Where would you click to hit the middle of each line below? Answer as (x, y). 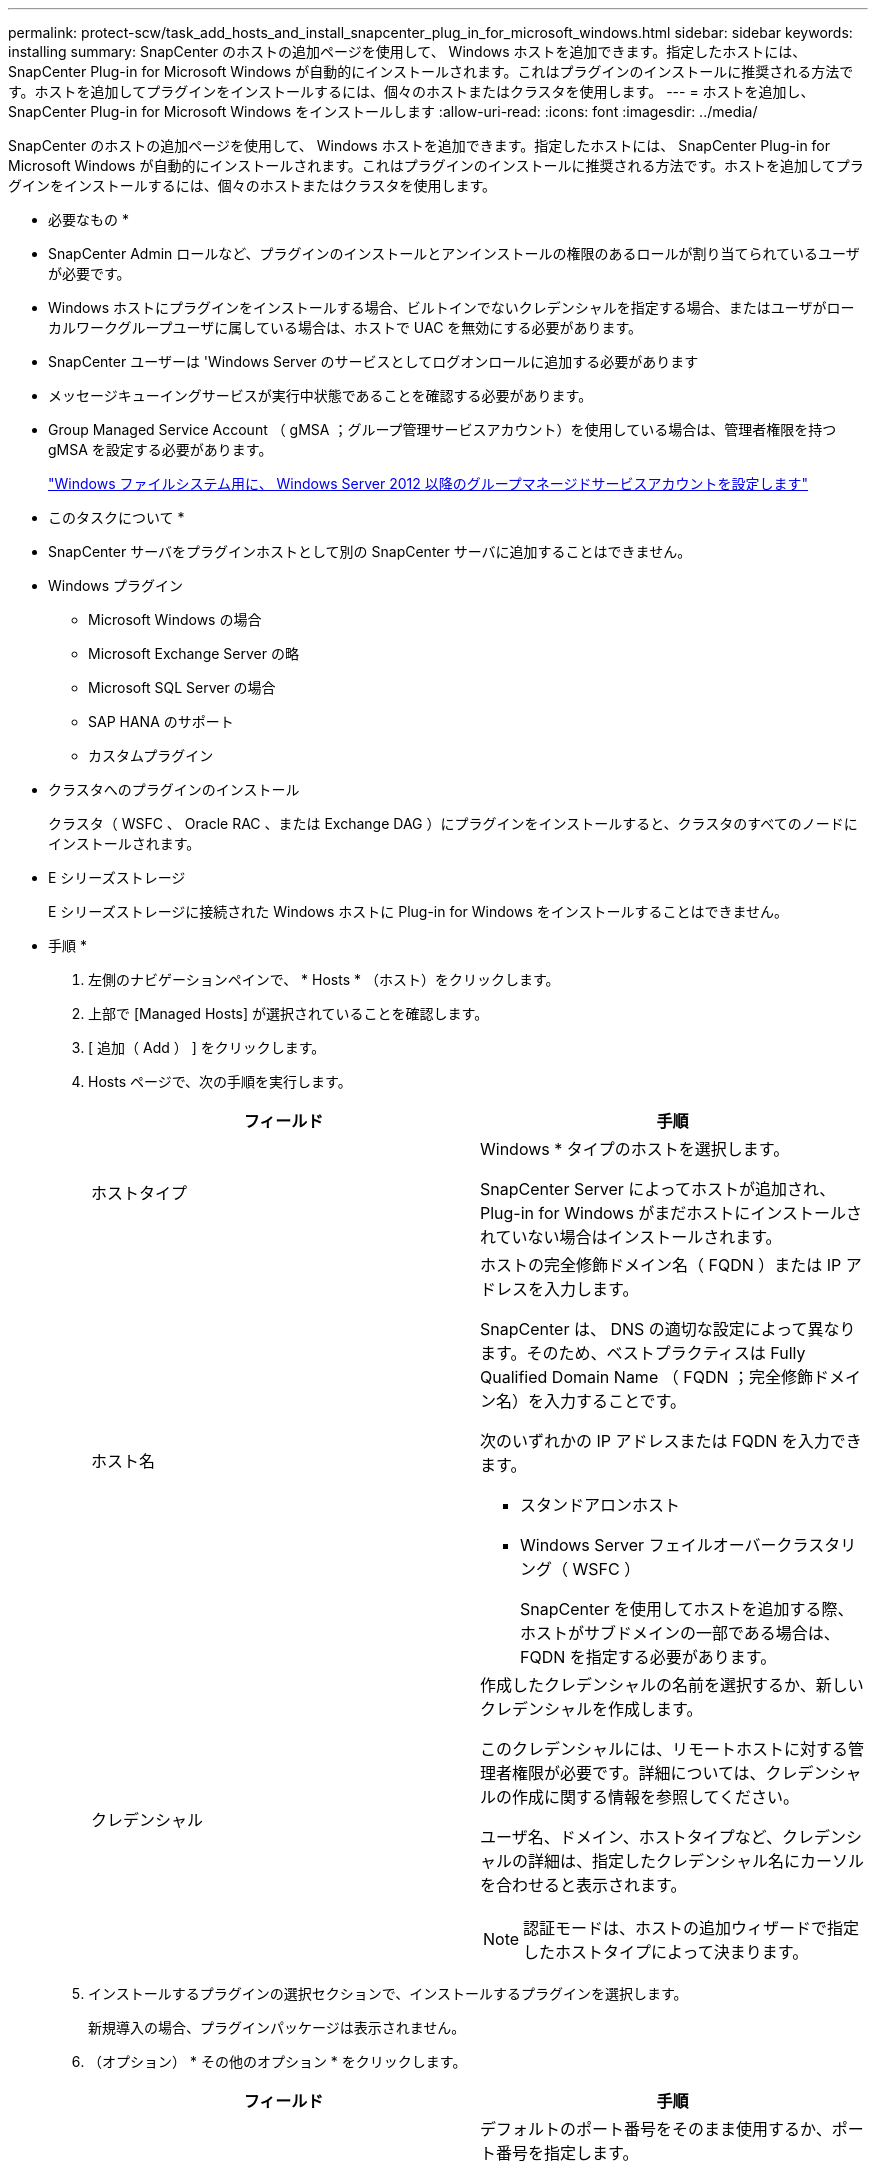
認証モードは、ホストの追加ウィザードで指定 (691, 1928)
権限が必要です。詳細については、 (639, 1773)
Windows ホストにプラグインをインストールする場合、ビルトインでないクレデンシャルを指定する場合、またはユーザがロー (451, 307)
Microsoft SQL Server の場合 (182, 687)
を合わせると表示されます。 (583, 1885)
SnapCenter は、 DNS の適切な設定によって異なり (668, 1329)
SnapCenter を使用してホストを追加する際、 (687, 1609)
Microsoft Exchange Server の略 (193, 653)
